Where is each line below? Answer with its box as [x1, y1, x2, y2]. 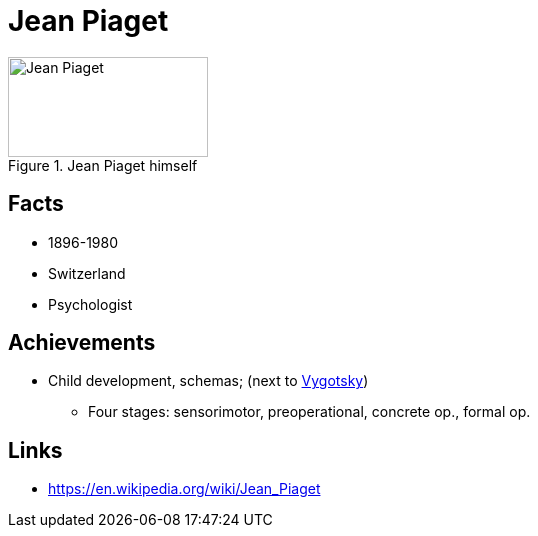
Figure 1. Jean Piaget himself [8, 156, 198, 174]
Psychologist [48, 295, 133, 313]
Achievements [8, 330, 156, 356]
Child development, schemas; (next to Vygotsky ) [48, 372, 369, 390]
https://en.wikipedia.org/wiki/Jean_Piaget [48, 480, 321, 498]
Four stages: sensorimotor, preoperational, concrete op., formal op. [88, 403, 531, 421]
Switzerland [48, 264, 126, 282]
